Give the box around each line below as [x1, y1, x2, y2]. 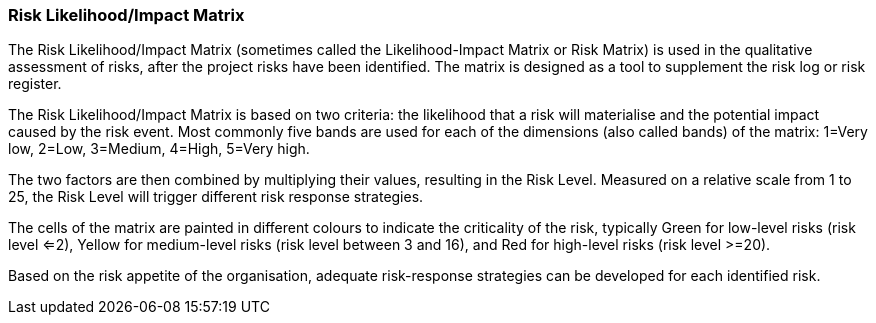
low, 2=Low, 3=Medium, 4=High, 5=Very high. [8, 140, 310, 158]
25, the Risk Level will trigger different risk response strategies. [8, 188, 424, 206]
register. [8, 75, 62, 93]
